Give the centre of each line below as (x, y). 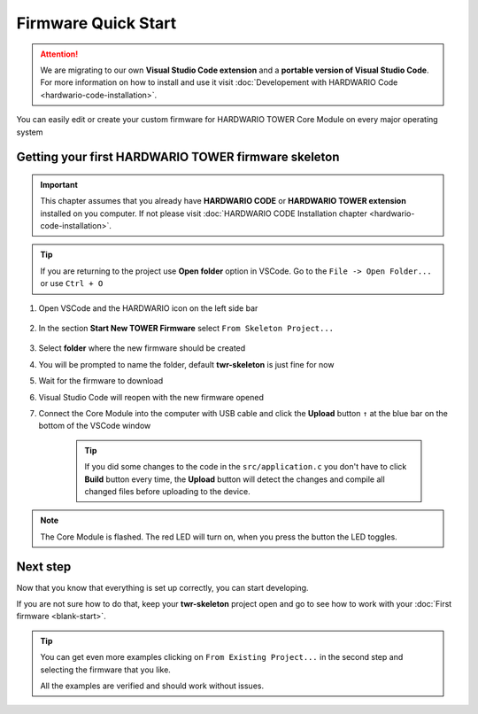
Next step (44, 567)
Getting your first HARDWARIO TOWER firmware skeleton (178, 157)
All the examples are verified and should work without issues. (152, 686)
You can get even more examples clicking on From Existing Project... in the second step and (222, 657)
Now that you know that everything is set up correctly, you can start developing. (162, 587)
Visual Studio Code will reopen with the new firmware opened (151, 397)
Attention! (59, 54)
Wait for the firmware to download (101, 381)
